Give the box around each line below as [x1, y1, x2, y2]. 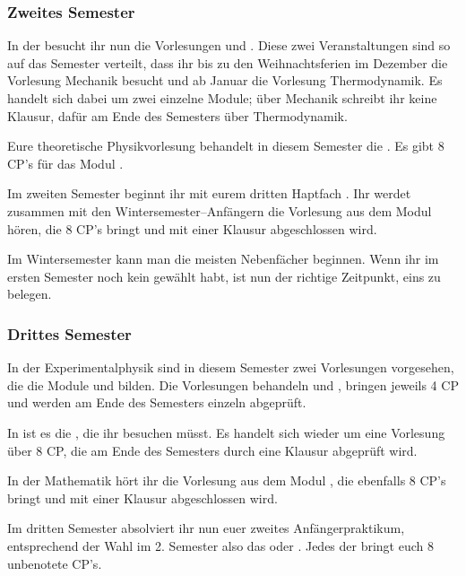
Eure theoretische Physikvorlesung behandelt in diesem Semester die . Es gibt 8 [7, 136, 444, 155]
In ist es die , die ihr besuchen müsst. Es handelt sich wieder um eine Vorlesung [7, 423, 445, 441]
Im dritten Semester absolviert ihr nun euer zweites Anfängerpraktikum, [7, 519, 405, 537]
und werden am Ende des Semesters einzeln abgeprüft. [7, 393, 306, 412]
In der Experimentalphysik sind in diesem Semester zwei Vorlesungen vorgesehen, [7, 358, 454, 377]
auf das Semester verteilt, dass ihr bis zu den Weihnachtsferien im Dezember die [7, 53, 448, 72]
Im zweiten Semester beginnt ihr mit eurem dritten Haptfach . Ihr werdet [7, 184, 411, 203]
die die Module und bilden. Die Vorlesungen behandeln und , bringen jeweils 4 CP [7, 375, 459, 394]
